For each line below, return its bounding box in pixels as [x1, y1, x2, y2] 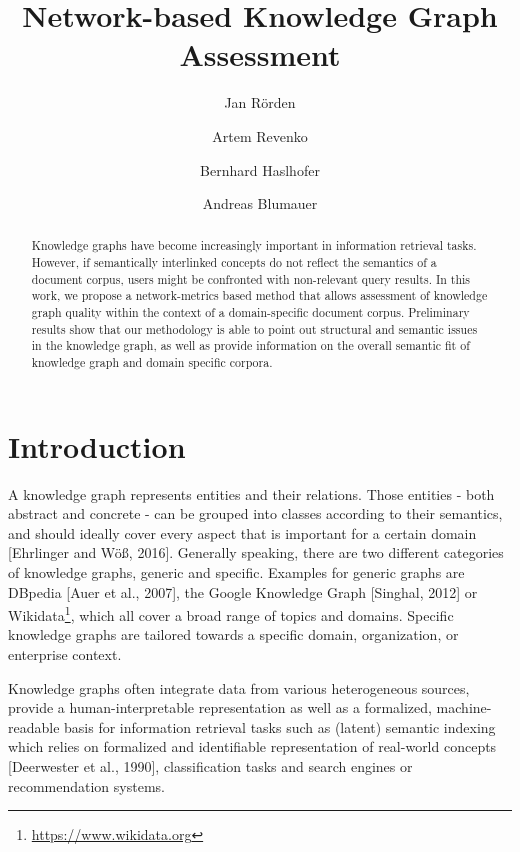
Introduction [8, 425, 186, 466]
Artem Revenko [212, 125, 308, 146]
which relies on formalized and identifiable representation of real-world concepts [8, 736, 497, 757]
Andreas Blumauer [202, 193, 318, 214]
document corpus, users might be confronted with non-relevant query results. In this [31, 270, 471, 287]
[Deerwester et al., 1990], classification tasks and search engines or [8, 756, 413, 777]
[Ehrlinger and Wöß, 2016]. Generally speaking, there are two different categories [8, 542, 504, 563]
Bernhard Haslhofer [200, 159, 320, 180]
